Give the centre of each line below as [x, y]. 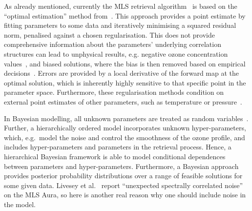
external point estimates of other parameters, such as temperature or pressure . [123, 101]
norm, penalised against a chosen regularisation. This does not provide [109, 34]
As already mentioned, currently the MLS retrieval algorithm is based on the [121, 6]
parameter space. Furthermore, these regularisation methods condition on [114, 92]
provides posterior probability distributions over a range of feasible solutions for [123, 176]
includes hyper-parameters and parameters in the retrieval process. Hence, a [118, 147]
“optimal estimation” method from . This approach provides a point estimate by [125, 15]
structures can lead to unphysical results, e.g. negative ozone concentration [116, 53]
